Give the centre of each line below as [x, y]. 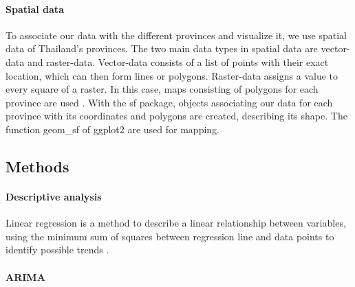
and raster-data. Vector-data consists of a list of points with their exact [178, 61]
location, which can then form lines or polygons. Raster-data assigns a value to [172, 75]
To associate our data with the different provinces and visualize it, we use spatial [176, 35]
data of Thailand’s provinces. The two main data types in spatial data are [162, 48]
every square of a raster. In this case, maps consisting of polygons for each [162, 89]
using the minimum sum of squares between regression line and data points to [170, 236]
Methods [37, 166]
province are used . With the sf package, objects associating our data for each [169, 102]
